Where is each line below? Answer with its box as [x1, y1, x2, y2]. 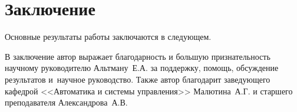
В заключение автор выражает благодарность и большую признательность [5, 50, 270, 62]
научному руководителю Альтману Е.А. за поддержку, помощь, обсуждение [5, 62, 279, 74]
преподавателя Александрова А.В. [5, 96, 128, 108]
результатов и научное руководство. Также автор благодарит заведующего [5, 73, 270, 85]
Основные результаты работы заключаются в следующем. [5, 30, 212, 43]
